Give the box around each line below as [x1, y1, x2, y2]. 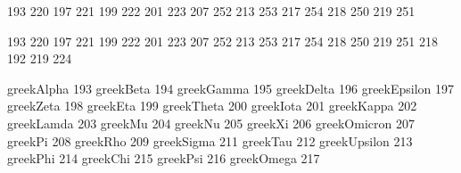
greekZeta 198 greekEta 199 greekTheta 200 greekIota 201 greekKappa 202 [7, 96, 417, 115]
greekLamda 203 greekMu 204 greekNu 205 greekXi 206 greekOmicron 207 [7, 113, 415, 132]
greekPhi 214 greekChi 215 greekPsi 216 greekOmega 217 [7, 149, 320, 168]
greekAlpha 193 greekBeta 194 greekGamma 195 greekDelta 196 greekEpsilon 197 [7, 78, 455, 97]
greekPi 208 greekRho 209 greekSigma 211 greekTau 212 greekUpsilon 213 [7, 131, 413, 150]
